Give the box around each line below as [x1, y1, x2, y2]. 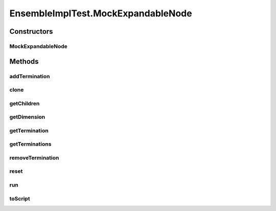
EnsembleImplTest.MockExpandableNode [9, 8, 192, 19]
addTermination [9, 73, 50, 80]
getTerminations [9, 140, 52, 148]
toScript [9, 195, 30, 202]
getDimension [9, 113, 45, 121]
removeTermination [9, 154, 59, 161]
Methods [9, 57, 39, 66]
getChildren [9, 100, 40, 107]
